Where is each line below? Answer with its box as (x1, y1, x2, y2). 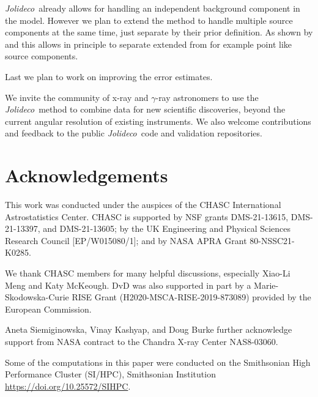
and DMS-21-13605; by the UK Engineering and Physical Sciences (43, 222, 291, 235)
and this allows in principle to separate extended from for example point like (5, 37, 292, 50)
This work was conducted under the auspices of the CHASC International (5, 198, 281, 211)
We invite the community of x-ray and (5, 91, 149, 103)
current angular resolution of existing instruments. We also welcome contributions (5, 114, 311, 127)
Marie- (254, 278, 279, 291)
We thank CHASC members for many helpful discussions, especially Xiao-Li (5, 267, 290, 280)
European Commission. (5, 302, 92, 315)
